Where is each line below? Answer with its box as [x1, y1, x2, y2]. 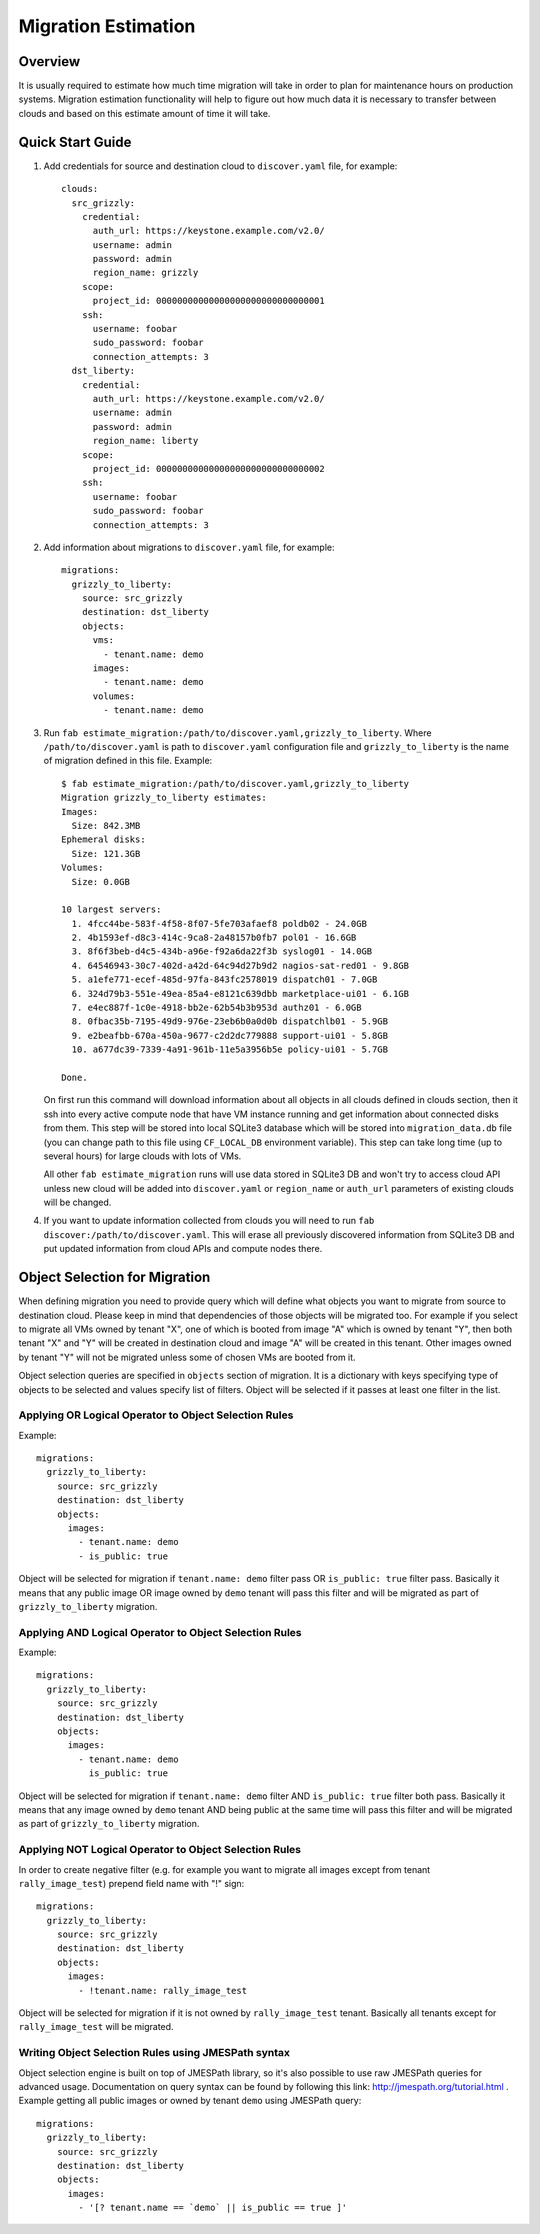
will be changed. [43, 1196, 112, 1209]
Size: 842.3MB [71, 820, 141, 831]
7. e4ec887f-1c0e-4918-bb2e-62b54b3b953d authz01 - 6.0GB [71, 1002, 362, 1014]
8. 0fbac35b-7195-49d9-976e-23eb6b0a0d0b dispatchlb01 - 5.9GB [71, 1016, 389, 1027]
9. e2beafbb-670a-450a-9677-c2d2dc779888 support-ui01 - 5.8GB [71, 1030, 389, 1041]
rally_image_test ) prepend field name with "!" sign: [18, 1877, 245, 1889]
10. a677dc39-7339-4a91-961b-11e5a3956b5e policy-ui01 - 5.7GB [71, 1044, 389, 1055]
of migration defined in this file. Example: [43, 755, 213, 767]
